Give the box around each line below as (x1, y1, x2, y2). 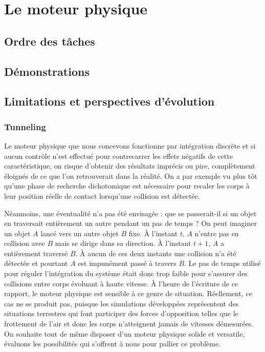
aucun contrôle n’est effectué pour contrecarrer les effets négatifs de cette (4, 150, 233, 161)
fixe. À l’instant (128, 227, 178, 238)
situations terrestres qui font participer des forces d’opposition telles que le (4, 308, 238, 319)
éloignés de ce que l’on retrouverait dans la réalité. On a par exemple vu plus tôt (4, 170, 257, 181)
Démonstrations (4, 63, 90, 79)
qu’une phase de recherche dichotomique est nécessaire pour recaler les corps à (4, 180, 250, 191)
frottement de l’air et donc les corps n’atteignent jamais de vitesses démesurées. (4, 318, 254, 329)
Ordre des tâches (4, 33, 95, 49)
